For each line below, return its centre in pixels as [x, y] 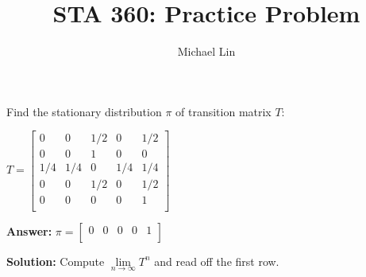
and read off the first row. [217, 261]
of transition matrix [223, 111]
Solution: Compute [56, 261]
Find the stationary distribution [84, 111]
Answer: [29, 230]
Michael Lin [206, 51]
